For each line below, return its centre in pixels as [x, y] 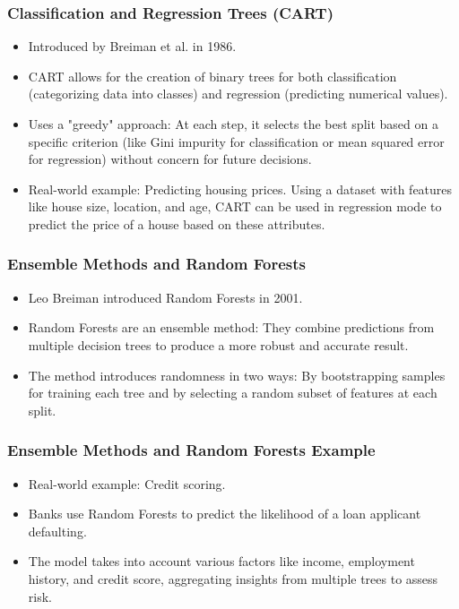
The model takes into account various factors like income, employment [221, 561]
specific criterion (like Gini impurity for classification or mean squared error [236, 141]
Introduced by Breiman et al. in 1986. [132, 46]
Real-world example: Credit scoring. [127, 483]
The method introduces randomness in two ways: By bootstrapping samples [237, 375]
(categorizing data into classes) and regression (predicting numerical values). [238, 94]
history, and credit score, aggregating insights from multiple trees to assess [233, 578]
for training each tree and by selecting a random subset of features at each [233, 393]
